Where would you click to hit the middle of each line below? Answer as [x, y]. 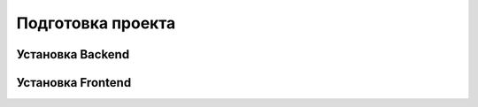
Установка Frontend [74, 83]
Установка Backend [73, 54]
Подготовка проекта [96, 23]
